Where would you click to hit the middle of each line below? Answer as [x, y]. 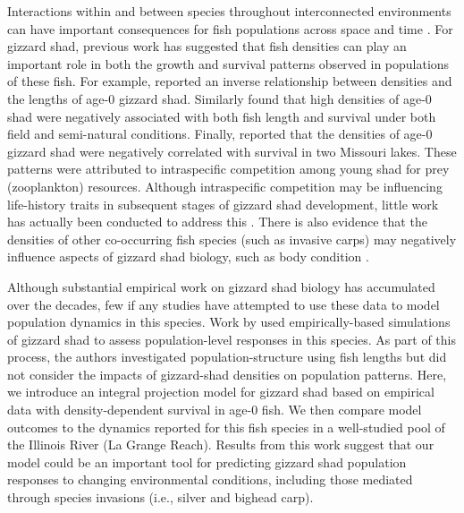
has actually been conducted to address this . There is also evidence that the [217, 222]
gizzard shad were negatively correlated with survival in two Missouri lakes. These [232, 151]
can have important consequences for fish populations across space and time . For [230, 28]
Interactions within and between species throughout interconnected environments [229, 11]
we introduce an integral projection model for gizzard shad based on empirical [221, 392]
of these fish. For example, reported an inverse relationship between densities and [230, 81]
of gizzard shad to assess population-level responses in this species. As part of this [232, 339]
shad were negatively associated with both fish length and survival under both [222, 116]
